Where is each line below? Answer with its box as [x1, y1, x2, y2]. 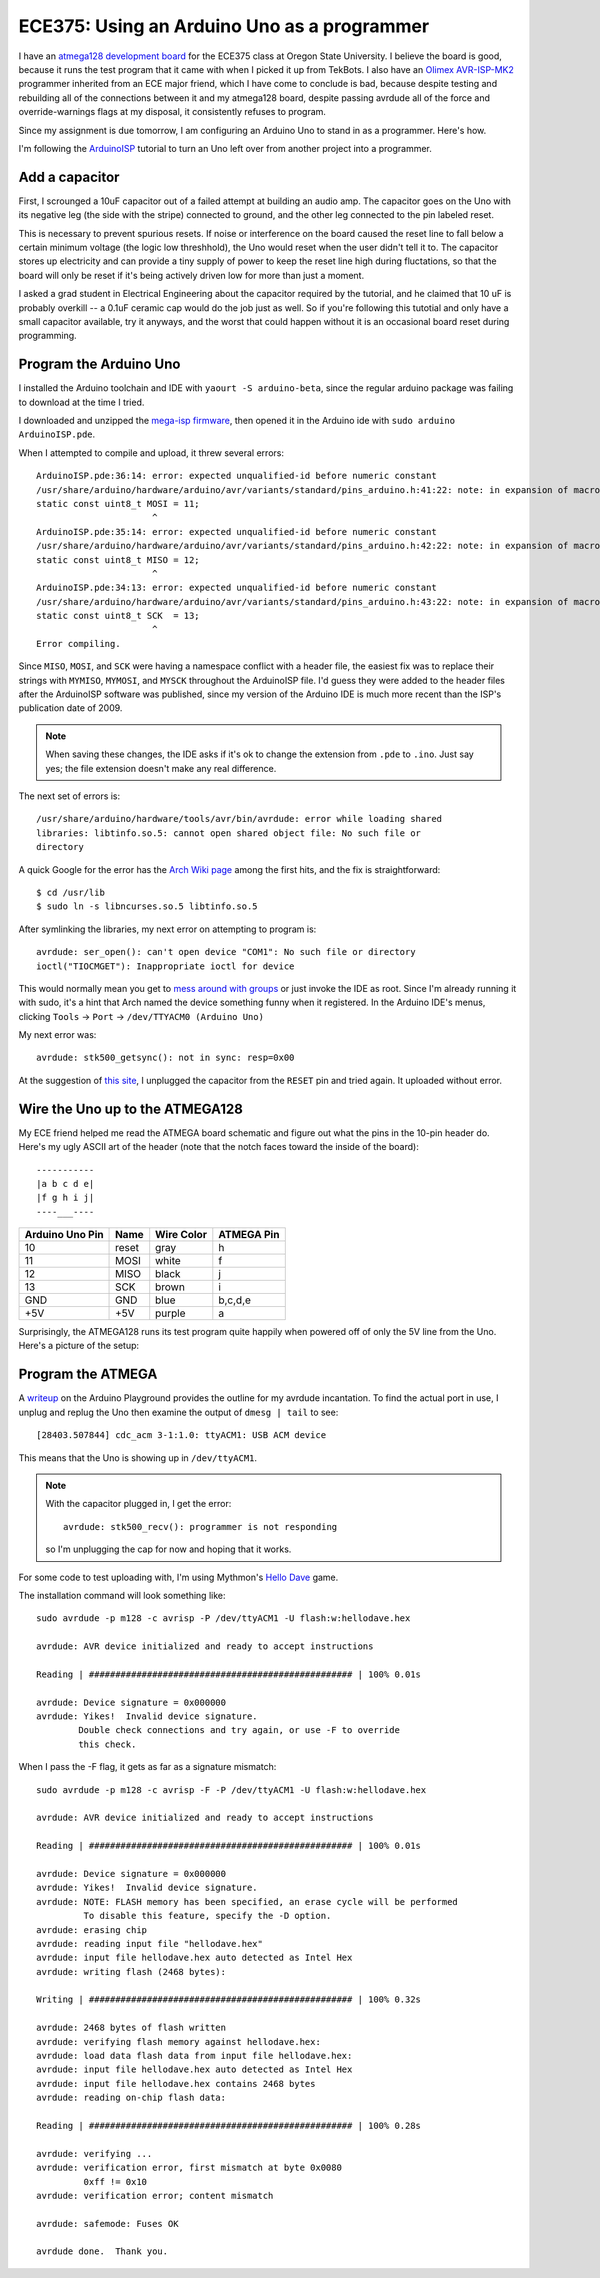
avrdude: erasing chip [36, 1924, 148, 1935]
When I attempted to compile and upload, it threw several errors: [18, 446, 285, 459]
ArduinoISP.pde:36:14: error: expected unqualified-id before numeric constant [36, 470, 437, 482]
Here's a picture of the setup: [18, 1340, 140, 1352]
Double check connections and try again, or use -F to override [78, 1725, 400, 1736]
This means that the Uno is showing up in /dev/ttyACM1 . [18, 1451, 258, 1464]
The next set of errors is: [18, 790, 121, 802]
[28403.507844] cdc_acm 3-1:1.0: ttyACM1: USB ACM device [36, 1430, 327, 1441]
